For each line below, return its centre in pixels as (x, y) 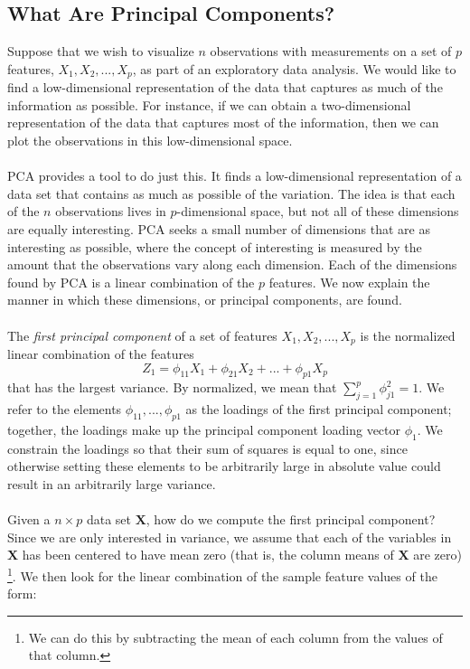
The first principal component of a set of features (142, 335)
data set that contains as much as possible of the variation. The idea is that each (231, 193)
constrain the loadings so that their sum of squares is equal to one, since (207, 448)
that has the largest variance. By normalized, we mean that (172, 387)
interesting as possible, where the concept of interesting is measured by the (215, 246)
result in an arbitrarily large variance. (112, 483)
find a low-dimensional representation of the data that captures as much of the (225, 87)
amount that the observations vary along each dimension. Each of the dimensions (232, 264)
